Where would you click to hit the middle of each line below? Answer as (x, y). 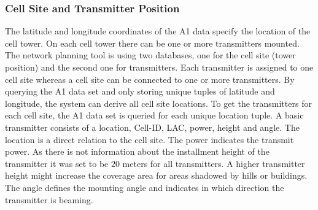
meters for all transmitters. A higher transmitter (214, 163)
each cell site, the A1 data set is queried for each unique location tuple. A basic (154, 115)
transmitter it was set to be (57, 163)
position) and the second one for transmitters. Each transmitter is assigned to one (159, 67)
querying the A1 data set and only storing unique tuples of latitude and (140, 91)
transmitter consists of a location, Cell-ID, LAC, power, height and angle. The (152, 127)
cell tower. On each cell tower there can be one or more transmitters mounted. (152, 43)
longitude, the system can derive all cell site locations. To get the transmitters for (158, 103)
